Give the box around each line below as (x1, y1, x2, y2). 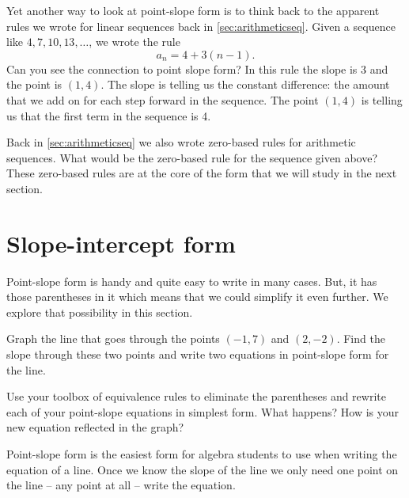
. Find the (336, 330, 385, 347)
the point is (6, 76, 62, 93)
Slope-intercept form (6, 226, 236, 259)
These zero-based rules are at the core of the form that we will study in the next (6, 165, 397, 181)
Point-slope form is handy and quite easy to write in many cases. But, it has (6, 272, 377, 289)
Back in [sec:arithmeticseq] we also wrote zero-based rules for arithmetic (6, 134, 356, 150)
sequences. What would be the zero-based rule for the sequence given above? (6, 149, 377, 165)
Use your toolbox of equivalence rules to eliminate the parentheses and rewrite (6, 388, 386, 405)
